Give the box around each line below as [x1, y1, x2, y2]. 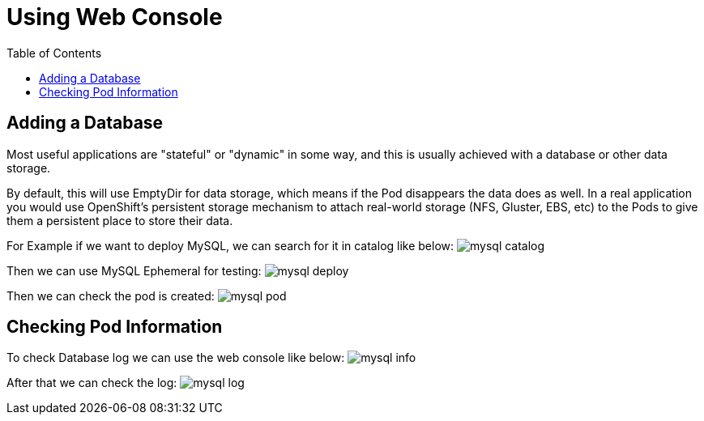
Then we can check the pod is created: [6, 288, 215, 303]
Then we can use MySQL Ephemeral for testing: [6, 263, 262, 278]
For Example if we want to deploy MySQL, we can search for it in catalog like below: [6, 238, 454, 253]
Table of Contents [6, 45, 102, 60]
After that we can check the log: [6, 376, 177, 390]
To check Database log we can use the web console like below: [6, 351, 345, 365]
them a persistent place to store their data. [6, 213, 233, 228]
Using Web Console [6, 3, 223, 31]
